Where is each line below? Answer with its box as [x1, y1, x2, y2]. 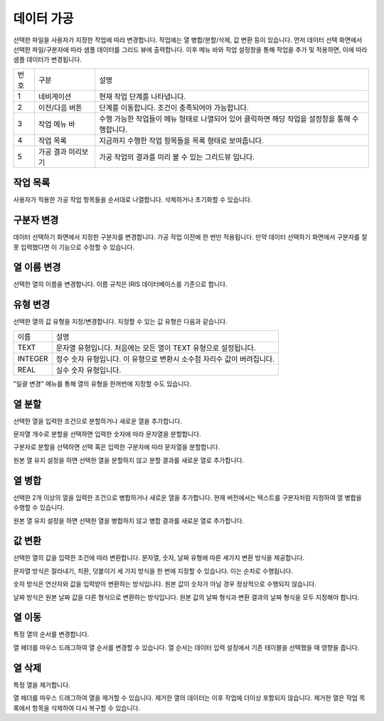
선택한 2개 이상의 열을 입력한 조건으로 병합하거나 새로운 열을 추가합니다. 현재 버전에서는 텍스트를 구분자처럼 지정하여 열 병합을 [13, 493, 362, 502]
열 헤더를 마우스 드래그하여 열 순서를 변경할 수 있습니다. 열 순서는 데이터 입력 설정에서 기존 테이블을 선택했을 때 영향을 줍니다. [13, 643, 360, 651]
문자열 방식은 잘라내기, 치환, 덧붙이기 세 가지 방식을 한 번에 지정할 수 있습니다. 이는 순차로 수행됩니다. [13, 567, 294, 575]
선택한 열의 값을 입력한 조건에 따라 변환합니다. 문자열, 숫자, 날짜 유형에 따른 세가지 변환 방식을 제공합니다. [13, 554, 305, 562]
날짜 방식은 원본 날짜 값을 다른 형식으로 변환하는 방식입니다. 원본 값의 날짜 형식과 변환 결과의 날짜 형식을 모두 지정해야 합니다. [13, 593, 360, 601]
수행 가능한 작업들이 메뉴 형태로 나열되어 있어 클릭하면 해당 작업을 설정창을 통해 [99, 114, 351, 124]
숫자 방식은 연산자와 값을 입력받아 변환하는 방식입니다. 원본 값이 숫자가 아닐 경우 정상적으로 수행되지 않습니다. [13, 580, 316, 589]
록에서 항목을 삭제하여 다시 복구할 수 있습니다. [13, 703, 141, 712]
